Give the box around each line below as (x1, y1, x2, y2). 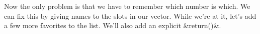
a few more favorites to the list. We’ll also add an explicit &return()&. (4, 20, 221, 31)
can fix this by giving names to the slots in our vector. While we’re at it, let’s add (4, 10, 256, 21)
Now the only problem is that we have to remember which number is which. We (4, 1, 250, 11)
